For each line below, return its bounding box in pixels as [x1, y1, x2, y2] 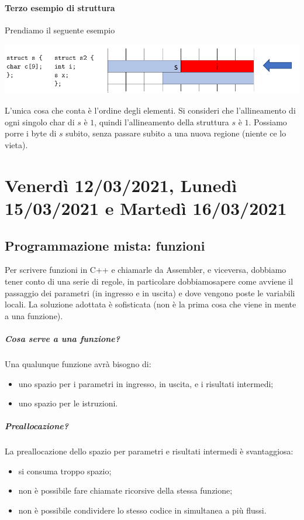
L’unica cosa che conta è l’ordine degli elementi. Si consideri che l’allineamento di [5, 104, 296, 117]
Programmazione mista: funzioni [5, 236, 205, 254]
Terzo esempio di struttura [5, 1, 115, 13]
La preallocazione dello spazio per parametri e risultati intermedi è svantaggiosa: [5, 445, 293, 457]
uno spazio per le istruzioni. [18, 397, 118, 409]
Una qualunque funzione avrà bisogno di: [5, 357, 151, 370]
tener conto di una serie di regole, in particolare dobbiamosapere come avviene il [5, 275, 293, 287]
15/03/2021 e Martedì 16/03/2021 [5, 196, 287, 220]
